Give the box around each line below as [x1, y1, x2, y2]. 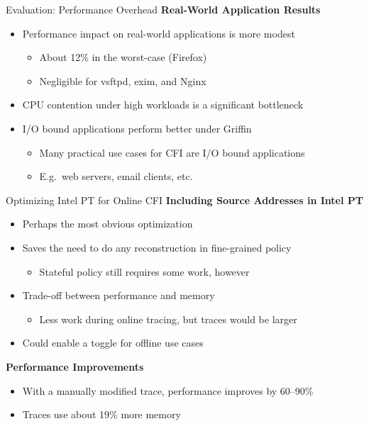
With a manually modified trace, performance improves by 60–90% [22, 383, 314, 398]
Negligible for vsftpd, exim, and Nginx [39, 73, 206, 88]
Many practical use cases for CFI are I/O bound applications [39, 145, 305, 159]
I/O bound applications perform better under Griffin [22, 120, 252, 135]
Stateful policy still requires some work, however [39, 264, 250, 279]
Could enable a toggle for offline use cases [22, 335, 204, 350]
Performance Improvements [6, 359, 144, 374]
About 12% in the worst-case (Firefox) [39, 50, 207, 65]
